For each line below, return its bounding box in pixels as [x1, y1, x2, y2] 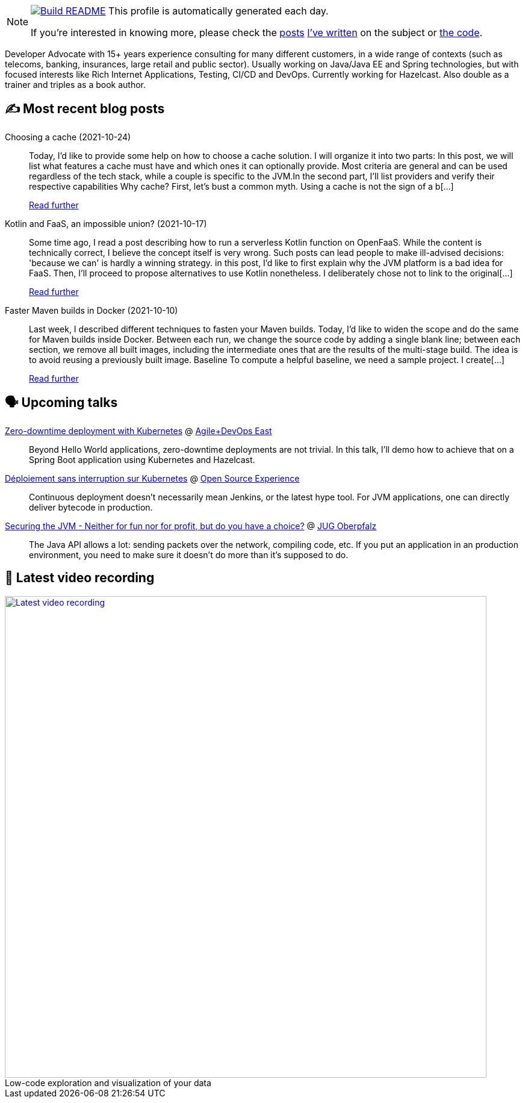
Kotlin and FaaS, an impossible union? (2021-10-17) [5, 218, 207, 229]
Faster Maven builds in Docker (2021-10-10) [5, 305, 178, 315]
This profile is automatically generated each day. [108, 5, 329, 17]
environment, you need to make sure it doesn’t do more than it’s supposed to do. [29, 549, 349, 560]
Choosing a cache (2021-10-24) [5, 131, 131, 142]
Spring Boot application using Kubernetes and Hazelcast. [29, 454, 255, 465]
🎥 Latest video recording [5, 570, 155, 586]
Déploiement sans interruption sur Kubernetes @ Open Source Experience [5, 473, 300, 483]
